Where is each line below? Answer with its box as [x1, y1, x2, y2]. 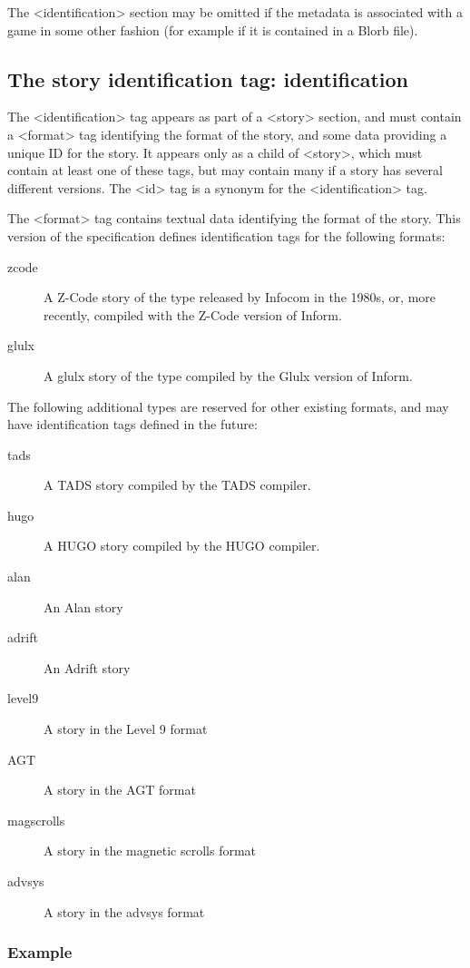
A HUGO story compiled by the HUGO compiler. [44, 536, 320, 555]
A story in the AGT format [44, 780, 196, 799]
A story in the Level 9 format [44, 719, 208, 738]
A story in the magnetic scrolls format [44, 841, 257, 860]
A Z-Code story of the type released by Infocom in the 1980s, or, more [44, 288, 436, 307]
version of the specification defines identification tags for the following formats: [7, 226, 446, 245]
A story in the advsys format [44, 902, 205, 921]
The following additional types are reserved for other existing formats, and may [7, 396, 449, 416]
